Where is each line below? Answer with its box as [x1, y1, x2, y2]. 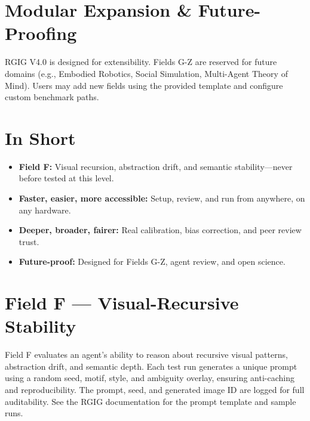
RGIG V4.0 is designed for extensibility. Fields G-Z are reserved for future [5, 55, 277, 68]
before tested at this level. [19, 172, 114, 184]
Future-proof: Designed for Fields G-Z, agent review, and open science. [19, 255, 286, 268]
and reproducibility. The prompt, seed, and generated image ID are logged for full [5, 383, 305, 396]
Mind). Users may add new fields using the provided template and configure [5, 79, 283, 91]
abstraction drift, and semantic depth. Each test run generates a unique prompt [5, 360, 297, 372]
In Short [5, 125, 76, 150]
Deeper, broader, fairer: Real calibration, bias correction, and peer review [19, 224, 302, 236]
